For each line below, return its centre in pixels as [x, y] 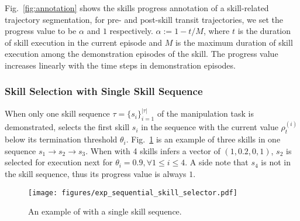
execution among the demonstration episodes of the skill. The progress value [142, 54]
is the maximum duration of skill [234, 42]
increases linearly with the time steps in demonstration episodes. [120, 65]
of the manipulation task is [205, 113]
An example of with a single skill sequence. [105, 211]
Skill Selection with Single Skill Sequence [104, 91]
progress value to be [41, 31]
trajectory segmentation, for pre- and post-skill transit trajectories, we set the [144, 19]
